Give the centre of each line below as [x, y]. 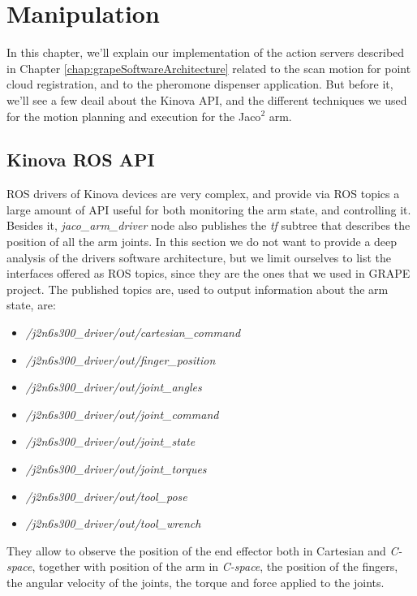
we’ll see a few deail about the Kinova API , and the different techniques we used [207, 99]
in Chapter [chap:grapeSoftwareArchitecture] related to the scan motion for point [209, 68]
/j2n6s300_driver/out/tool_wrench [113, 523]
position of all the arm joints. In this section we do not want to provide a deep [202, 242]
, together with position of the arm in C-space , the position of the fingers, [215, 566]
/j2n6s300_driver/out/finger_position [120, 359]
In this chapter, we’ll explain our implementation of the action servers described [206, 52]
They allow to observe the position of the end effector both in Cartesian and [196, 550]
